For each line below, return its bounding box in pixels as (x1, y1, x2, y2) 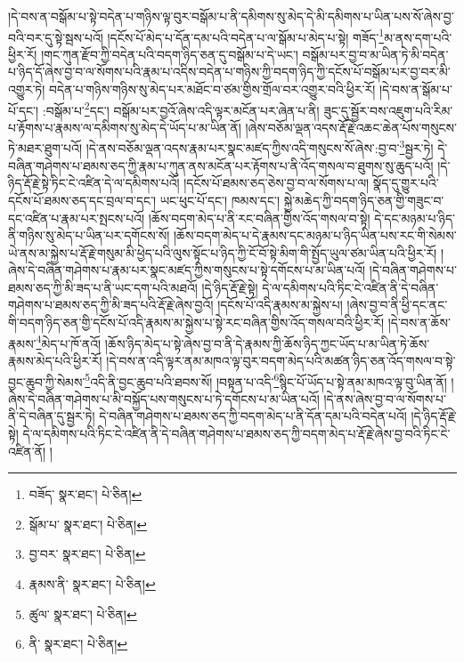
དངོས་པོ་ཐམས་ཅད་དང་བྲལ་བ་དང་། (8, 190, 157, 209)
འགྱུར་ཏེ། (8, 80, 45, 99)
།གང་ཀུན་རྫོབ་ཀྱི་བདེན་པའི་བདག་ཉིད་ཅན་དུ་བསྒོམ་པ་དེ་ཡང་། (41, 44, 298, 63)
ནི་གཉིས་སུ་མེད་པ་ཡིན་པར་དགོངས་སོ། (8, 226, 170, 245)
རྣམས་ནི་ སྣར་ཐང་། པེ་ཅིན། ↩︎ (28, 574, 156, 593)
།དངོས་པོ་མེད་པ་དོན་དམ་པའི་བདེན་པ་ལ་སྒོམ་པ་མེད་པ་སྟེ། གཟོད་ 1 (107, 25, 385, 46)
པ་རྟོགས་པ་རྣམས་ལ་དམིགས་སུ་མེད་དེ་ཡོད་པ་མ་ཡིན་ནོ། (8, 117, 241, 136)
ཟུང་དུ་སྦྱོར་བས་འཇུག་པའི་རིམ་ (323, 101, 453, 119)
